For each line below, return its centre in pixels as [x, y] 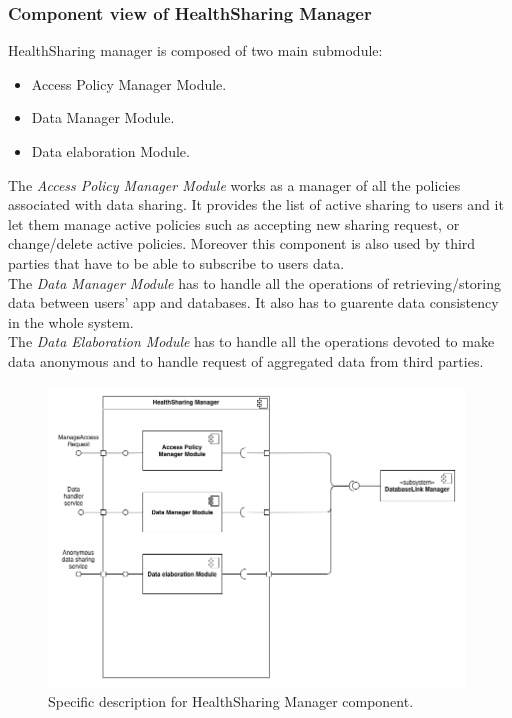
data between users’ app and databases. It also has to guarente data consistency [253, 302]
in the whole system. [71, 321]
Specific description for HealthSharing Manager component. [231, 701]
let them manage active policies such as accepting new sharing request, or [234, 223]
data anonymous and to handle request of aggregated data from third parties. [246, 360]
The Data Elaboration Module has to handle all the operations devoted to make [251, 341]
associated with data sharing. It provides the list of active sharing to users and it [256, 204]
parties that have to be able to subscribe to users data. [176, 262]
